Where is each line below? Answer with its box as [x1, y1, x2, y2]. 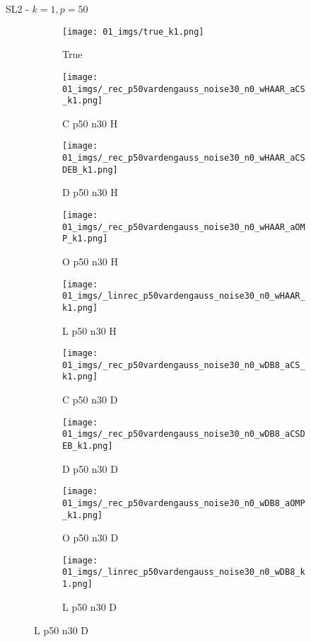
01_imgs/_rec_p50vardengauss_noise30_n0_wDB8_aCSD [62, 429, 305, 440]
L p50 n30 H [62, 323, 117, 338]
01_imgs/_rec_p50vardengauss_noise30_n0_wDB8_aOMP [62, 498, 305, 508]
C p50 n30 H [62, 115, 118, 130]
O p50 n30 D [62, 530, 119, 545]
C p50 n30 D [62, 392, 118, 407]
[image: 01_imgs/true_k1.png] [62, 26, 204, 37]
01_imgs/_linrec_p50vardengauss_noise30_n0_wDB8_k [62, 567, 305, 578]
